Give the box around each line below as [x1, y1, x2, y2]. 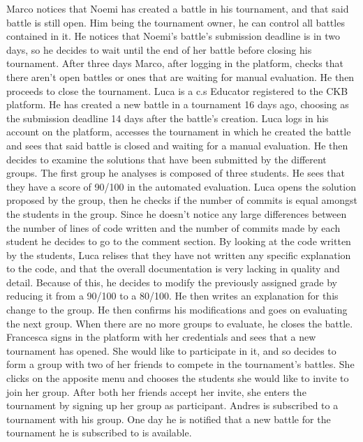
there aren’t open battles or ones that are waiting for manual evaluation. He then [6, 69, 355, 84]
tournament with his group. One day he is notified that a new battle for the [6, 411, 331, 426]
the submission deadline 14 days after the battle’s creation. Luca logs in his [6, 110, 329, 125]
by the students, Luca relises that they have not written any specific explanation [6, 247, 351, 262]
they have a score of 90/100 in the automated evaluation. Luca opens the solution [6, 179, 356, 193]
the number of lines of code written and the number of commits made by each [6, 220, 341, 235]
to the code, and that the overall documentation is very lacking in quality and [6, 261, 340, 276]
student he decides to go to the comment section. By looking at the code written [6, 234, 351, 249]
